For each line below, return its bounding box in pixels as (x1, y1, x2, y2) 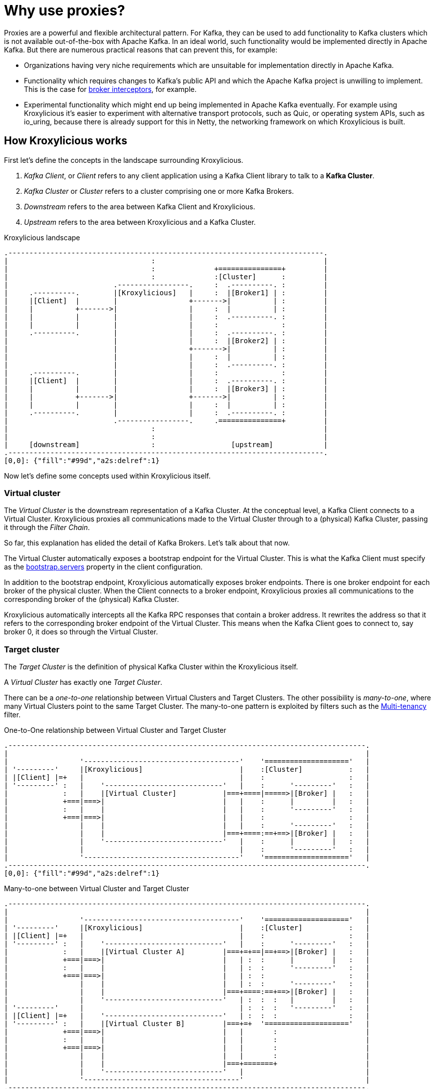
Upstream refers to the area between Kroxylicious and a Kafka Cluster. (24, 217, 256, 226)
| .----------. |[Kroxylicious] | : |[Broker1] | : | (4, 288, 328, 297)
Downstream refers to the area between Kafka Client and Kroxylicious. (24, 202, 255, 211)
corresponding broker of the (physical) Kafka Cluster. (4, 595, 179, 604)
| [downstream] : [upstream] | (4, 440, 328, 449)
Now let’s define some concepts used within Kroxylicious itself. (4, 471, 211, 480)
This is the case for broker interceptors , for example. (24, 84, 197, 93)
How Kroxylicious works (4, 134, 127, 147)
